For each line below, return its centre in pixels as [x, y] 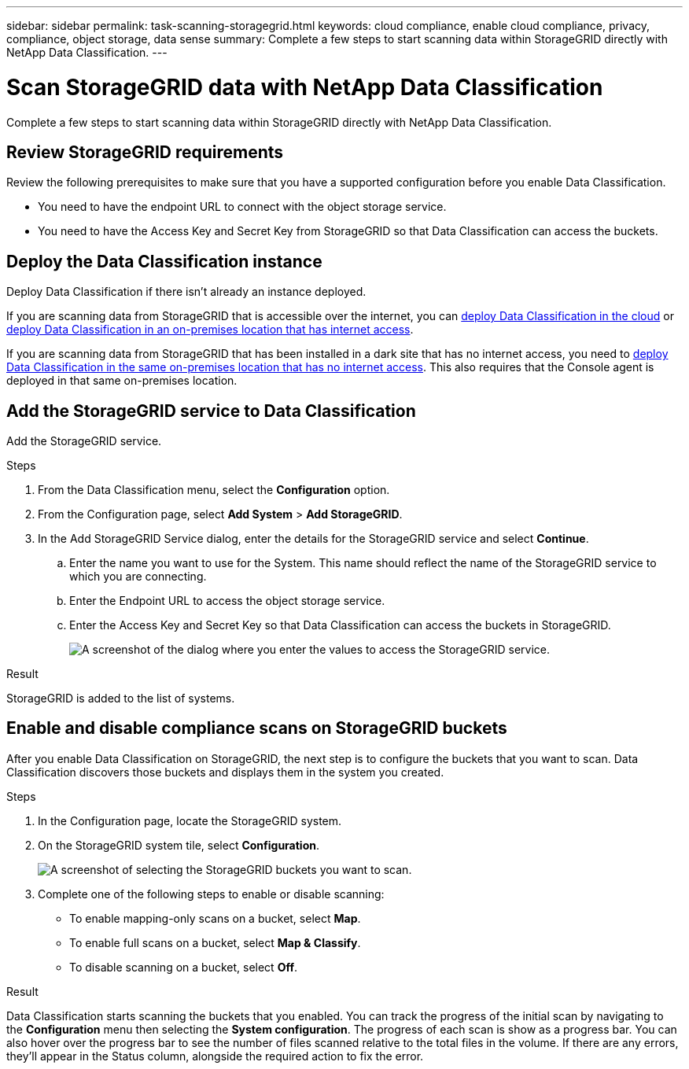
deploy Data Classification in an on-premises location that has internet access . [210, 330]
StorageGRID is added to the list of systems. [121, 699]
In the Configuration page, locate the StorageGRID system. [190, 820]
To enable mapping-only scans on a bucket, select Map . [215, 918]
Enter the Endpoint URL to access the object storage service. [227, 601]
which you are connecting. [138, 577]
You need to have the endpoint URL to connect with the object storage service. [242, 207]
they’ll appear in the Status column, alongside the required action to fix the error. [215, 1056]
